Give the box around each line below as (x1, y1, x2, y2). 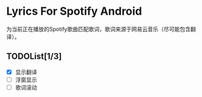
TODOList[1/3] (6, 51, 62, 62)
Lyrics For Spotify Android (6, 4, 143, 18)
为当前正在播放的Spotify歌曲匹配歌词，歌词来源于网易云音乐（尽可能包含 (6, 25, 191, 33)
